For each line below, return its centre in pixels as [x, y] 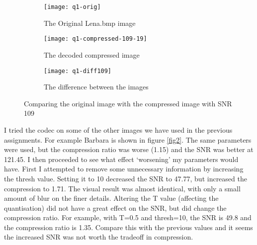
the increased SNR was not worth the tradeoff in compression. [99, 237]
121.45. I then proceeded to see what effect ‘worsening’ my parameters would [121, 159]
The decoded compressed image [92, 54]
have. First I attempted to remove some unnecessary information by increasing [124, 169]
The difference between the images [96, 87]
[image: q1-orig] [72, 7]
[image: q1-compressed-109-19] [95, 39]
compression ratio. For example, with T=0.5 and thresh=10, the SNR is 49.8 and [128, 217]
